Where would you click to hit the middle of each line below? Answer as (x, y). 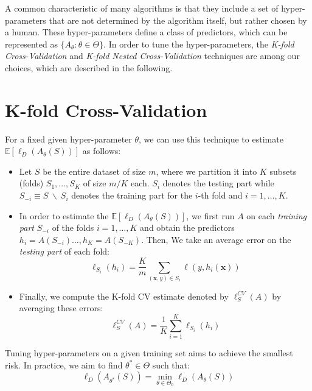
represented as (31, 44)
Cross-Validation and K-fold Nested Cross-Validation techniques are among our (152, 56)
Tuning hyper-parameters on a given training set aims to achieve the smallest (149, 353)
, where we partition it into (206, 171)
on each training (277, 215)
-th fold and (220, 195)
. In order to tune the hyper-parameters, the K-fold (199, 44)
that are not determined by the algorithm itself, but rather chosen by (178, 20)
